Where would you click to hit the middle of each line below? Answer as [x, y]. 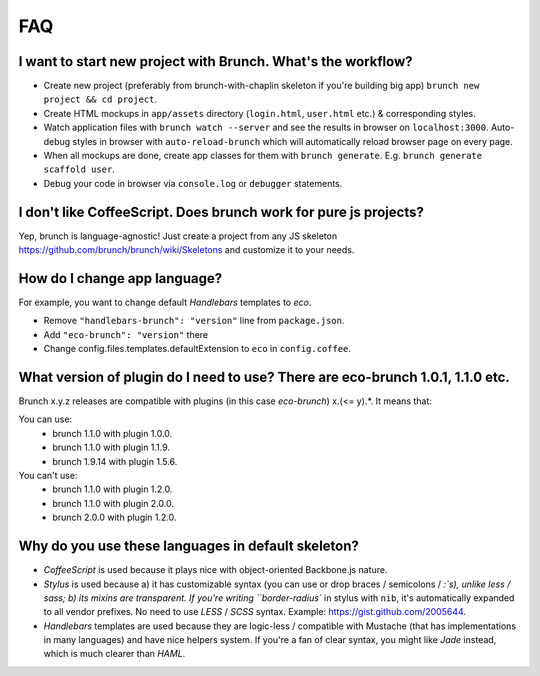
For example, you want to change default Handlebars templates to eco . [165, 302]
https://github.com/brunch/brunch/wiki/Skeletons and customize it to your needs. [186, 250]
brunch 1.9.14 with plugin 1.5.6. [115, 461]
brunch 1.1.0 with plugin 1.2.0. [112, 489]
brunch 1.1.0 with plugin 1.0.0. [112, 433]
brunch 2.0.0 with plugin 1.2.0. [114, 517]
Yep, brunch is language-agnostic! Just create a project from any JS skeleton [178, 236]
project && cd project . [100, 99]
